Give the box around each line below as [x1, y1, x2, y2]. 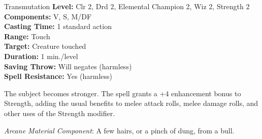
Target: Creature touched [4, 41, 86, 51]
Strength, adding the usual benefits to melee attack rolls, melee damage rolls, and [4, 98, 258, 108]
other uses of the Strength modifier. [4, 107, 115, 118]
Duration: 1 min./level [4, 50, 78, 61]
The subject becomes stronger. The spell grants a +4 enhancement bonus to [4, 88, 241, 98]
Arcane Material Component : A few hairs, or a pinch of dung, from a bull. [4, 125, 235, 135]
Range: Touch [4, 31, 50, 41]
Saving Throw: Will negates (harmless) [4, 61, 132, 71]
